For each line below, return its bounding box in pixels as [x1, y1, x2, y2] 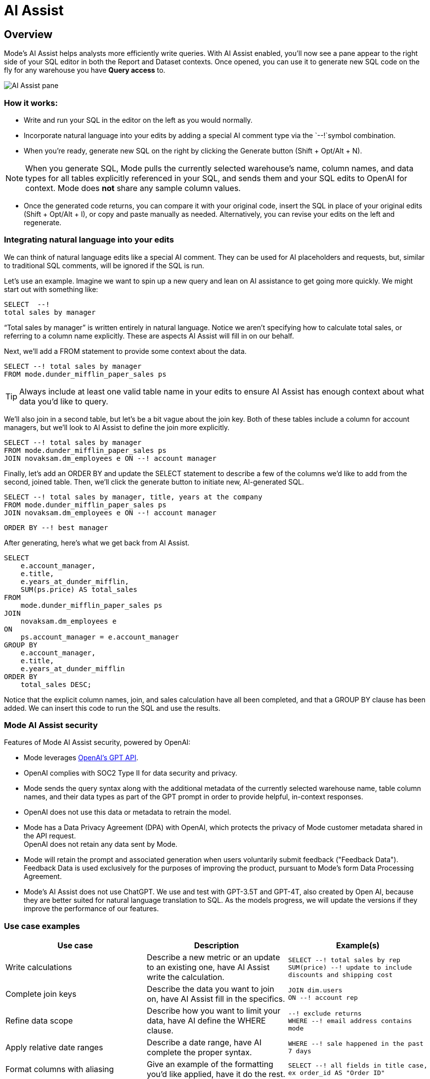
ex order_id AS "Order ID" [288, 1069, 385, 1077]
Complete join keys [5, 989, 77, 999]
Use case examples [4, 921, 80, 931]
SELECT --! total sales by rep [288, 956, 400, 964]
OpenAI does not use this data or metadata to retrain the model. [24, 808, 231, 817]
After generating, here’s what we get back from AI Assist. [4, 538, 190, 547]
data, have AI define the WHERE [146, 1016, 266, 1026]
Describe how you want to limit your [146, 1006, 281, 1016]
